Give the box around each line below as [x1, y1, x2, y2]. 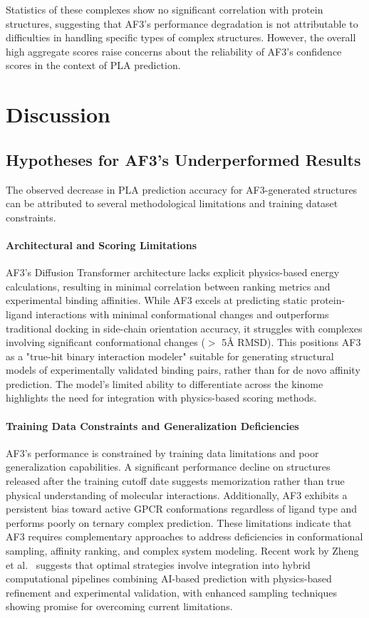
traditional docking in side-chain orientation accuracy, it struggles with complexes [6, 320, 363, 335]
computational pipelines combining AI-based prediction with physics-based [6, 571, 332, 586]
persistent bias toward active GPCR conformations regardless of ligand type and [6, 501, 358, 516]
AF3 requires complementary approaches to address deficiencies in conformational [6, 529, 363, 544]
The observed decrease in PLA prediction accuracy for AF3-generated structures [6, 182, 358, 197]
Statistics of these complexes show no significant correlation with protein [6, 2, 323, 16]
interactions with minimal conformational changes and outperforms [36, 306, 329, 321]
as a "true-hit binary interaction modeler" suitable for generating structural [6, 348, 334, 363]
